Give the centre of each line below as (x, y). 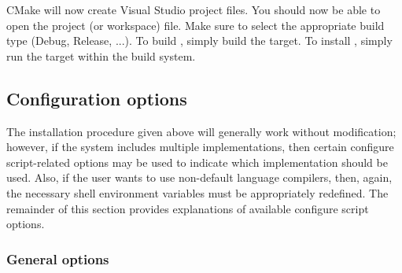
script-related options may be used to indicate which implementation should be (197, 162)
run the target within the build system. (101, 55)
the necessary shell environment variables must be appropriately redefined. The (197, 192)
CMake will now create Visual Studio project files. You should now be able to (194, 9)
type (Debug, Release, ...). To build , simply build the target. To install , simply (199, 41)
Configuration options (97, 98)
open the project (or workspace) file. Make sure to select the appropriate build (195, 25)
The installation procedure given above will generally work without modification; (201, 131)
